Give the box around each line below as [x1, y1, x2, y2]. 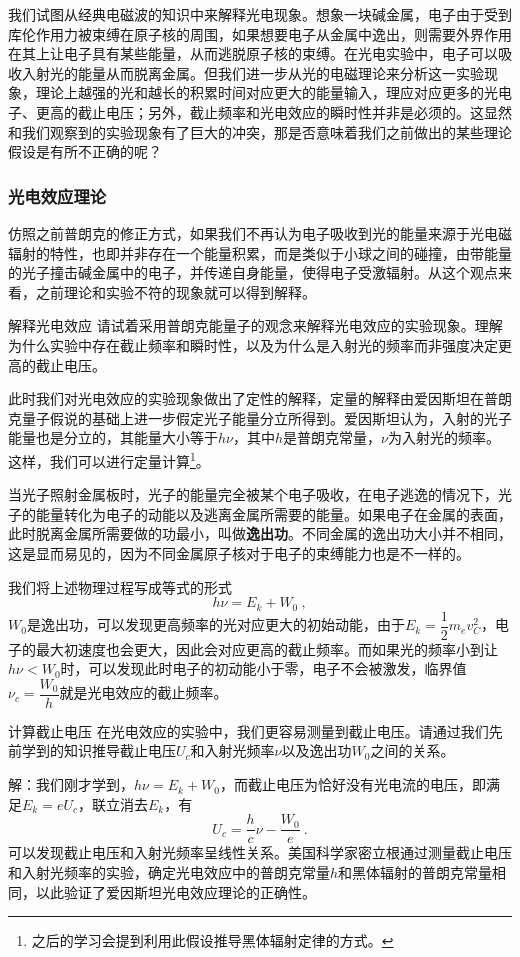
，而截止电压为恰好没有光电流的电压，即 [219, 774, 486, 795]
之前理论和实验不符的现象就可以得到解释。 [35, 281, 316, 302]
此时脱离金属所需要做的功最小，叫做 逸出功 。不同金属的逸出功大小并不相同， [8, 523, 512, 544]
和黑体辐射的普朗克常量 [338, 861, 493, 882]
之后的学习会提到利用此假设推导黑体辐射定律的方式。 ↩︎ [31, 930, 394, 951]
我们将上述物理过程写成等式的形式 [8, 576, 232, 597]
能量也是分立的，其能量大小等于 [8, 427, 218, 448]
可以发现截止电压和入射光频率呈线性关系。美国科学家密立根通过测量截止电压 [8, 842, 512, 863]
